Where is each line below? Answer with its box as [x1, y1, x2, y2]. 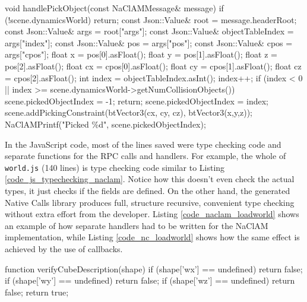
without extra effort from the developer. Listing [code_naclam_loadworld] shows [5, 208, 299, 220]
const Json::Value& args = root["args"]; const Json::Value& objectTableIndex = [5, 25, 294, 37]
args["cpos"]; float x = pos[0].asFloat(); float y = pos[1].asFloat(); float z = [5, 48, 278, 61]
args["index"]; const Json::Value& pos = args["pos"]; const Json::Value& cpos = [5, 36, 293, 49]
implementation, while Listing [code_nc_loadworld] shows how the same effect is [5, 231, 300, 243]
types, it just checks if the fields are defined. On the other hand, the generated [5, 184, 290, 196]
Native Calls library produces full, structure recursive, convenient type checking [5, 196, 295, 208]
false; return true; [5, 285, 69, 298]
